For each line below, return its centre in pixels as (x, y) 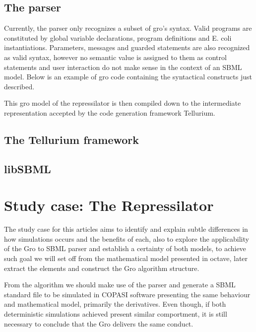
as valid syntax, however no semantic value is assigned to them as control (115, 57)
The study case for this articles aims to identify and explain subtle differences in (126, 229)
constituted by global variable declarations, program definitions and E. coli (118, 37)
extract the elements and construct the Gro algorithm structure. (102, 268)
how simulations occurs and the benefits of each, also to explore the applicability (127, 238)
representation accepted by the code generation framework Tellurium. (110, 112)
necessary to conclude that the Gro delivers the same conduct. (99, 323)
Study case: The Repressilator (109, 205)
